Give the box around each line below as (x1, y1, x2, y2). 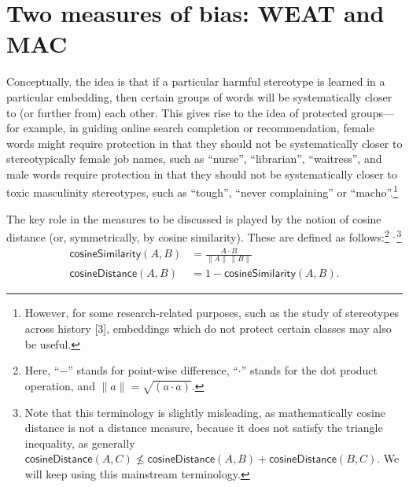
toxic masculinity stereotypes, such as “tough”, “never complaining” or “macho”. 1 (6, 182, 398, 201)
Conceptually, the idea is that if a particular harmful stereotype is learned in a (6, 73, 385, 90)
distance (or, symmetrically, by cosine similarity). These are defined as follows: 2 (6, 227, 389, 245)
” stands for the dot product (241, 362, 378, 378)
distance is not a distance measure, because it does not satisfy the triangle (24, 419, 383, 436)
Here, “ (24, 362, 60, 378)
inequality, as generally (24, 434, 135, 451)
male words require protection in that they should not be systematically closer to (6, 165, 397, 182)
